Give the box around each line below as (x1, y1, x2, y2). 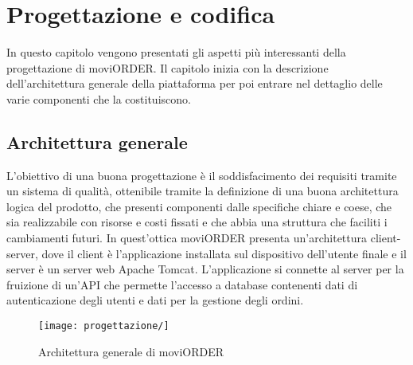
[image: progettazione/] (38, 320, 169, 332)
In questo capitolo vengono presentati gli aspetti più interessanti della (6, 44, 346, 61)
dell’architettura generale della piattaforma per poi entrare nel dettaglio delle (6, 75, 383, 92)
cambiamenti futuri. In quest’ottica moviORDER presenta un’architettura (6, 230, 368, 246)
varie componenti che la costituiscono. (6, 90, 191, 107)
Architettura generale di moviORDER (38, 343, 224, 359)
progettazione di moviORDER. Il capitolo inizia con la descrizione (6, 59, 329, 76)
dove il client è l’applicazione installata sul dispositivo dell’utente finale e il (41, 245, 407, 261)
